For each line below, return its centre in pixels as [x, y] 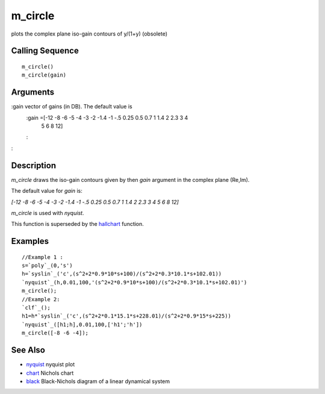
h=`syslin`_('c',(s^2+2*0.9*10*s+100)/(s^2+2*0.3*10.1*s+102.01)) [122, 274]
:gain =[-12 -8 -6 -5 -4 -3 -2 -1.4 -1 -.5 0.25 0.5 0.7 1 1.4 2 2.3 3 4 [107, 117]
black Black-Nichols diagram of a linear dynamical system [98, 381]
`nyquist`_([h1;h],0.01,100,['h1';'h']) [82, 324]
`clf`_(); [36, 308]
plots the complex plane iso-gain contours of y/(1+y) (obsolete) [89, 34]
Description [34, 165]
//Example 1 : [42, 257]
